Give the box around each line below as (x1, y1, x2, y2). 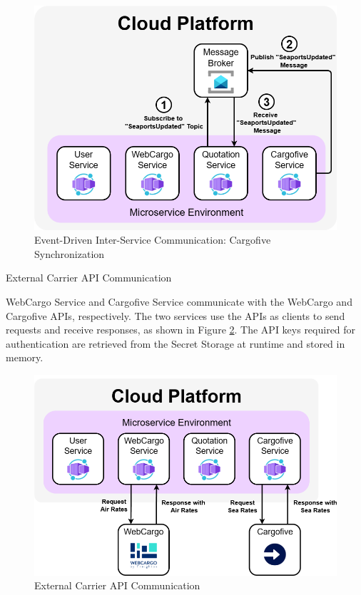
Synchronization (34, 246, 105, 261)
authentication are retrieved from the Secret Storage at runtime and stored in (6, 336, 345, 351)
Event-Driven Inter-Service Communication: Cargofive (34, 232, 271, 247)
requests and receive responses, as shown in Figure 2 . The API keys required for (6, 322, 356, 337)
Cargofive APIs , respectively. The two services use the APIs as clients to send (6, 308, 345, 323)
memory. (6, 350, 44, 365)
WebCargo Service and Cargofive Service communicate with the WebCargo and (6, 294, 352, 309)
